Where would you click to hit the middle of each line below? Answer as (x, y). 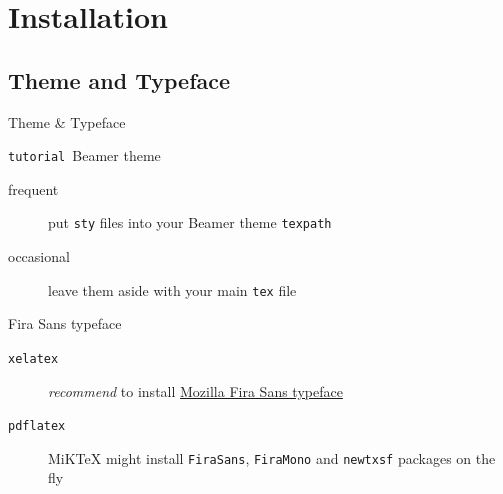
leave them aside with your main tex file (172, 289)
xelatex (33, 358)
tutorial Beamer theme (84, 155)
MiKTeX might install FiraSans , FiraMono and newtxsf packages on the (272, 457)
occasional (39, 256)
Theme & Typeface (67, 121)
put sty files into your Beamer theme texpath (190, 222)
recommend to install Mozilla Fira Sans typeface (195, 390)
